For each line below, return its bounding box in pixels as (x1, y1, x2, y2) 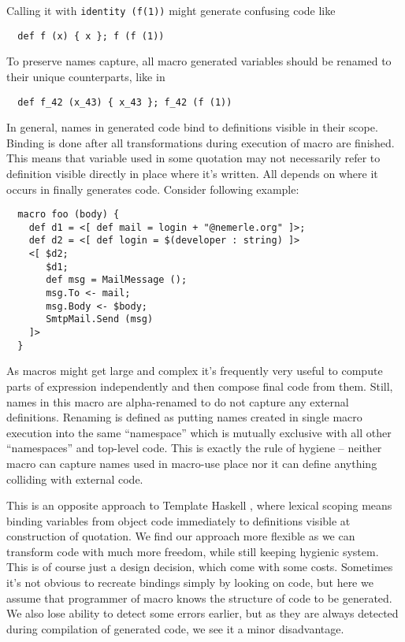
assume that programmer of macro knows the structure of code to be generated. (6, 589, 392, 606)
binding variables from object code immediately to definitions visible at (6, 512, 351, 529)
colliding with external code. (6, 470, 143, 487)
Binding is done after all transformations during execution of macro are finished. (6, 134, 395, 150)
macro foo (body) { (17, 209, 120, 221)
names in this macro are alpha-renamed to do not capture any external (6, 393, 349, 410)
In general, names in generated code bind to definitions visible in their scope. (6, 119, 378, 135)
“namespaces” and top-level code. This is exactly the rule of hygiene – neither (6, 440, 382, 456)
